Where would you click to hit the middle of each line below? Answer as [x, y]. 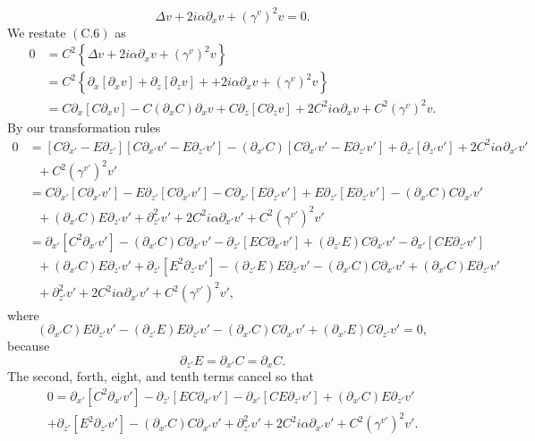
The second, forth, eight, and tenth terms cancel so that [161, 376]
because [29, 346]
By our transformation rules [84, 127]
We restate [37, 32]
